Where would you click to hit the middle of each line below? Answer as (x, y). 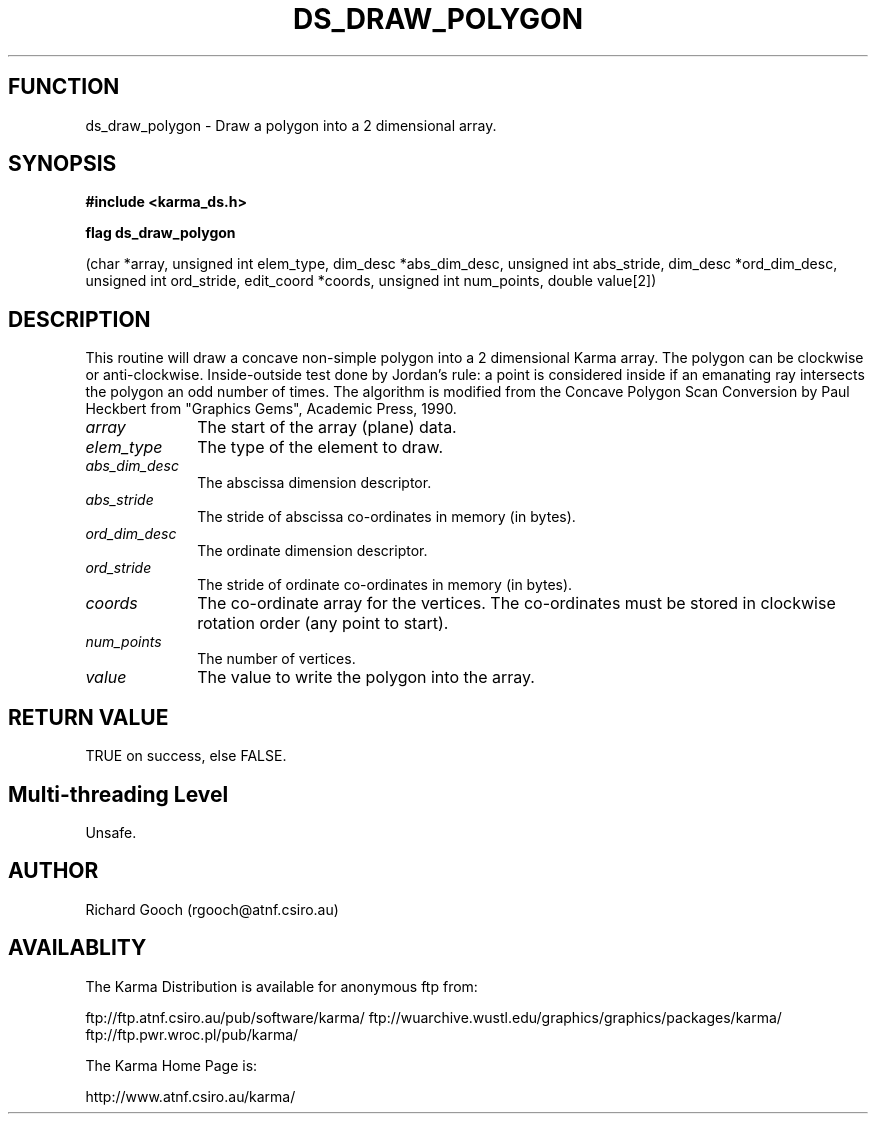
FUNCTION (64, 87)
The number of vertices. (276, 659)
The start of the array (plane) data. (327, 427)
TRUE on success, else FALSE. (186, 756)
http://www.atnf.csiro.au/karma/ (190, 1096)
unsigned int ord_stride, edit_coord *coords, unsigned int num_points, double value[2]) (371, 281)
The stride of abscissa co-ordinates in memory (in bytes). (386, 517)
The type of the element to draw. (320, 447)
